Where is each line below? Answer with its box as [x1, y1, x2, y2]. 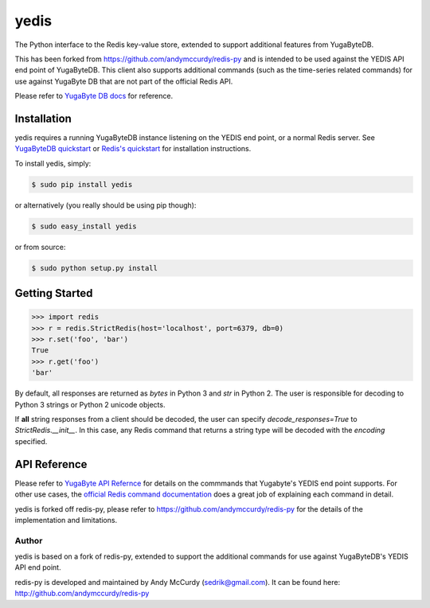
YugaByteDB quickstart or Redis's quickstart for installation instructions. [14, 144, 252, 154]
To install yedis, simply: [14, 158, 92, 168]
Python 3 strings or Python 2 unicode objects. [14, 399, 166, 409]
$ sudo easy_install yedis [31, 221, 137, 231]
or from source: [14, 242, 66, 251]
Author [14, 535, 43, 546]
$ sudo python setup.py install [31, 263, 158, 272]
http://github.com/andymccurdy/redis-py [14, 589, 150, 598]
